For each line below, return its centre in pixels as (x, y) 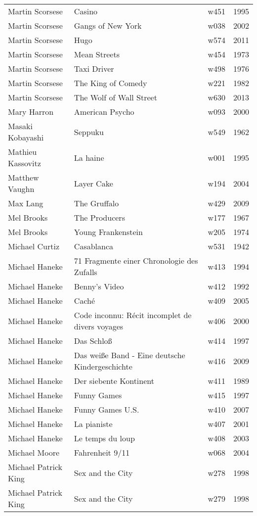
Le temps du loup (104, 438)
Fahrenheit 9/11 (102, 452)
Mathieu (22, 152)
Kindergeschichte (103, 366)
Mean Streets (97, 54)
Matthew (23, 177)
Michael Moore (34, 452)
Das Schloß (93, 341)
